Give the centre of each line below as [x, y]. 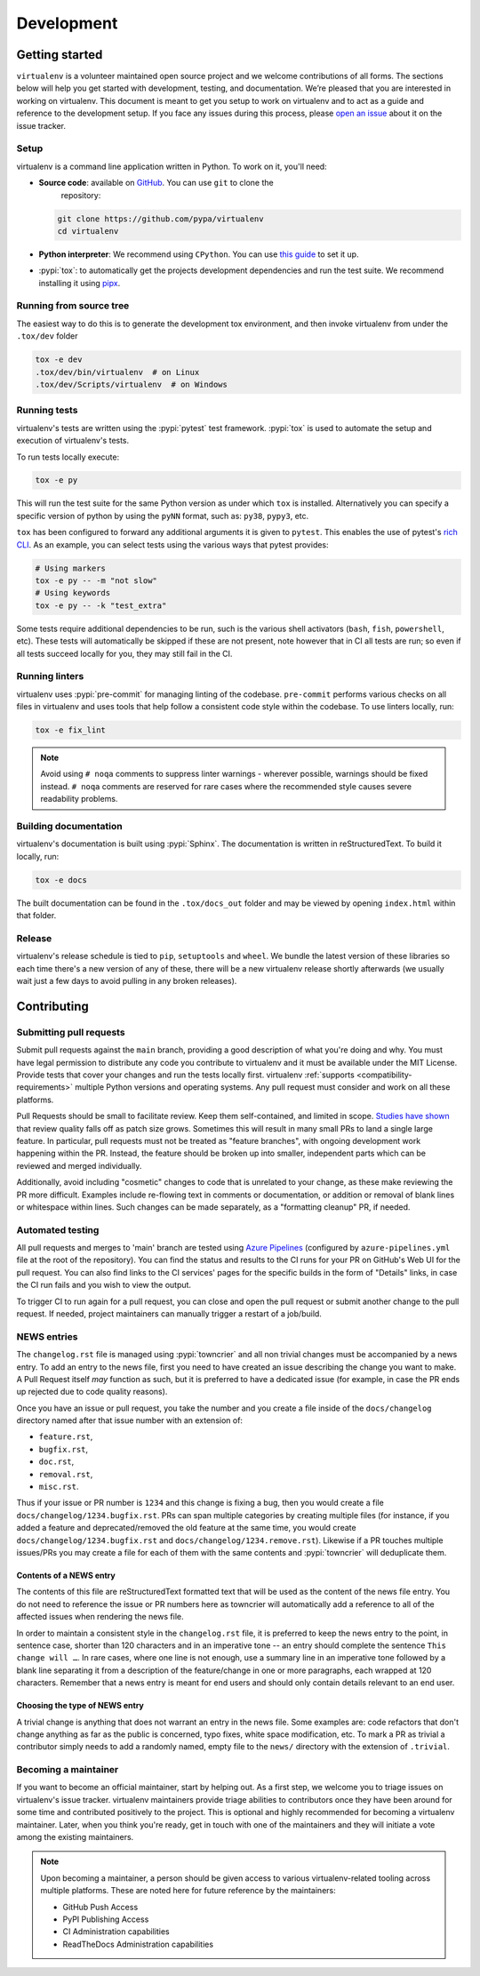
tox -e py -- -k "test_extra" [101, 605]
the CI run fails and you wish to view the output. [104, 1285]
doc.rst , [56, 1461]
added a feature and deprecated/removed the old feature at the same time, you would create [186, 1528]
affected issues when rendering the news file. [100, 1617]
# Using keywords [73, 593]
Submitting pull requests [71, 1032]
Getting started [60, 55]
